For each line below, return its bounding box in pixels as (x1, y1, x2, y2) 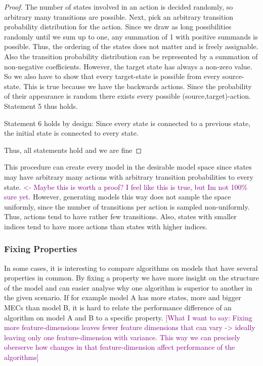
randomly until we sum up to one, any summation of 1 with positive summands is (4, 31, 258, 42)
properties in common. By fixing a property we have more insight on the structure (4, 272, 259, 283)
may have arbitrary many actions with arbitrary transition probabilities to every (4, 171, 253, 182)
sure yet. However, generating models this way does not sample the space (4, 191, 231, 202)
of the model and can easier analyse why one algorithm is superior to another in (4, 282, 252, 293)
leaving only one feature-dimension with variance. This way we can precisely (4, 332, 240, 342)
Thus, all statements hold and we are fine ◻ (4, 144, 142, 155)
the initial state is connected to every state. (4, 128, 139, 138)
